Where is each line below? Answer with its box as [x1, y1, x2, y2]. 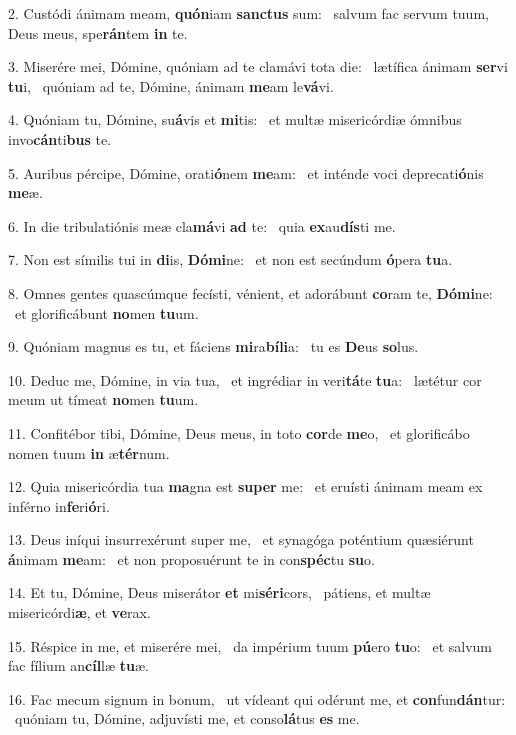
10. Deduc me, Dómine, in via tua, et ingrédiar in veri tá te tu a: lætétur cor [8, 369, 482, 390]
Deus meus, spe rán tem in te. [8, 22, 188, 43]
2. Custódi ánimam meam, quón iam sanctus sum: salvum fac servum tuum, [8, 3, 489, 23]
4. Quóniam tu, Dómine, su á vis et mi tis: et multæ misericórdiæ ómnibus [8, 109, 462, 130]
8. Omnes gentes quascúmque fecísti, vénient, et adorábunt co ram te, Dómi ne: [8, 282, 493, 303]
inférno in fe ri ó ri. [8, 495, 110, 516]
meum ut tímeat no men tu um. [8, 389, 199, 410]
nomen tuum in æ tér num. [8, 442, 170, 463]
